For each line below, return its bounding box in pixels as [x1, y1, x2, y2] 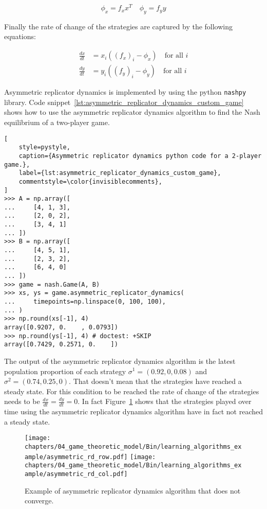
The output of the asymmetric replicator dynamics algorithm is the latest [4, 355, 236, 366]
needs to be [4, 396, 40, 407]
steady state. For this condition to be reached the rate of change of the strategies [4, 385, 259, 396]
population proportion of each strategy [4, 365, 126, 376]
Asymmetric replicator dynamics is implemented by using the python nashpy [4, 86, 246, 97]
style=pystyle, [18, 144, 70, 151]
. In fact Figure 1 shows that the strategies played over [78, 396, 252, 407]
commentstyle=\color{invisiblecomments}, [18, 178, 162, 185]
